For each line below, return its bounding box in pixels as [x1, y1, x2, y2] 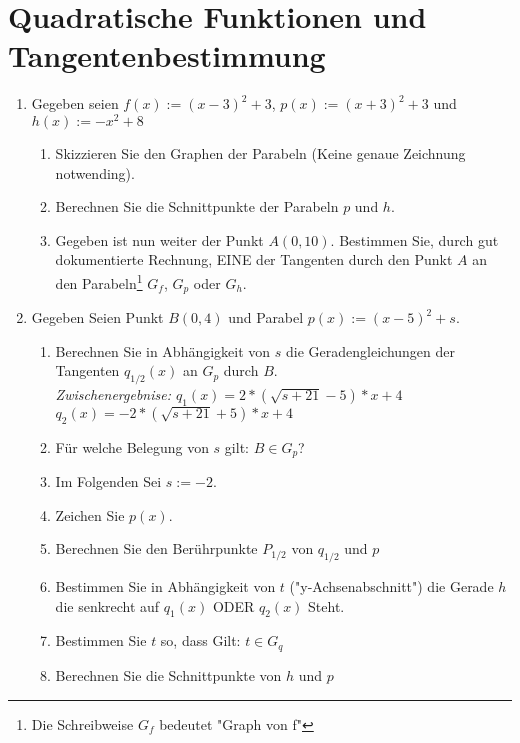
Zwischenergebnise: [55, 384, 171, 405]
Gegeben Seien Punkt [31, 307, 164, 328]
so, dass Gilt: [160, 630, 241, 651]
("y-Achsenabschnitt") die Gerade [289, 576, 494, 597]
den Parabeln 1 [55, 269, 143, 293]
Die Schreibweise [31, 713, 134, 734]
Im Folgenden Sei [55, 471, 162, 492]
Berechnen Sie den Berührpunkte [55, 538, 258, 559]
